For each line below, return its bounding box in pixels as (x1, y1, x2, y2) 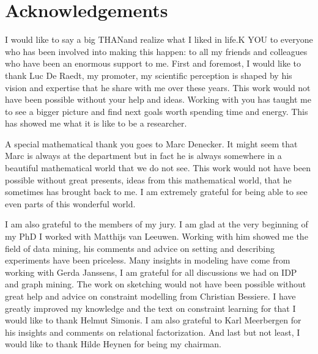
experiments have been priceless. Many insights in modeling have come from (5, 254, 290, 267)
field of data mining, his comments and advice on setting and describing (5, 242, 275, 254)
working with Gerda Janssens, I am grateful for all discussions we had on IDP (5, 265, 297, 278)
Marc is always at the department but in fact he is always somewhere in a (5, 149, 282, 162)
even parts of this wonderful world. (5, 197, 136, 210)
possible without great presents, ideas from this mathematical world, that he (5, 173, 292, 186)
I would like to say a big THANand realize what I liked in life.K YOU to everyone (5, 33, 313, 46)
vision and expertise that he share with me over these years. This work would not (5, 81, 311, 94)
